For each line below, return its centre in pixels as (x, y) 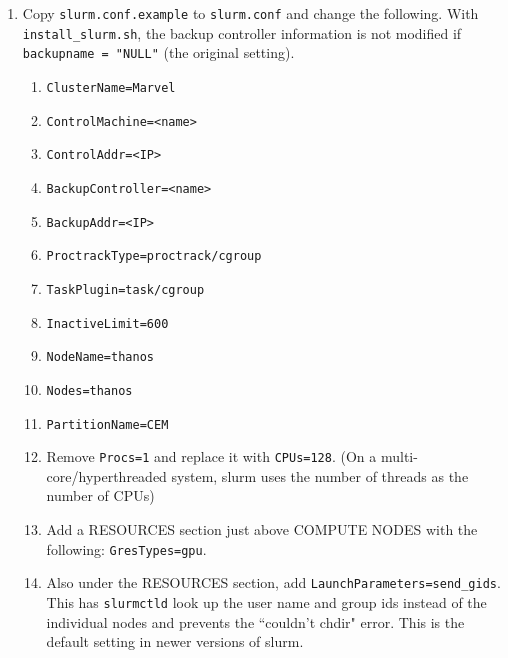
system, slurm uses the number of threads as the (320, 475)
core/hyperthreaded (106, 475)
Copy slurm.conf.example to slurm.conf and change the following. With (250, 13)
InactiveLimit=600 (107, 323)
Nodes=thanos (89, 390)
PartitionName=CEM (107, 424)
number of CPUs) (100, 495)
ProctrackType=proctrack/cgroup (154, 256)
